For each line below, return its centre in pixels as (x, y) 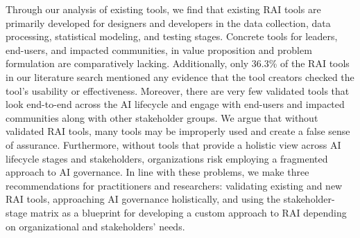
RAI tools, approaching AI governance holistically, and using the (143, 199)
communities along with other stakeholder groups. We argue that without (162, 117)
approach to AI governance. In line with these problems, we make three (157, 172)
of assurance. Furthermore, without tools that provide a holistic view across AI (173, 144)
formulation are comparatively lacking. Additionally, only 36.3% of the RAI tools (178, 63)
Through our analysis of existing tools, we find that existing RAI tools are (163, 9)
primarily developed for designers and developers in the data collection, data (168, 22)
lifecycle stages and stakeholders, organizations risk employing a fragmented (167, 158)
